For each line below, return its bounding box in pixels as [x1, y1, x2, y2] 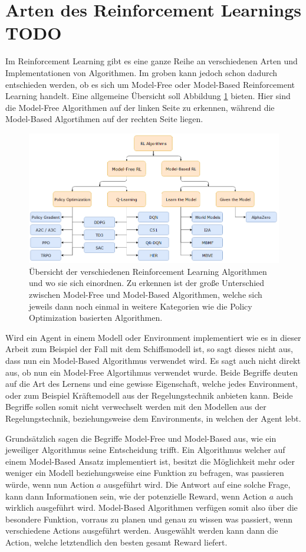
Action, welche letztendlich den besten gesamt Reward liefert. [5, 535, 228, 548]
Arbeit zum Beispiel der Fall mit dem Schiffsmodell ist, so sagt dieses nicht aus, [5, 343, 293, 355]
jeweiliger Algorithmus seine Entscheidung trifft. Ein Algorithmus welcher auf [5, 443, 285, 456]
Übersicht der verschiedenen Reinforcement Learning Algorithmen [29, 265, 267, 277]
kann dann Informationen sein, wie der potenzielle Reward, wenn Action [5, 489, 266, 502]
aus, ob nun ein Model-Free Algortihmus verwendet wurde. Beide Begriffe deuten [5, 366, 298, 378]
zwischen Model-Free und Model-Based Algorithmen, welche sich [29, 288, 262, 301]
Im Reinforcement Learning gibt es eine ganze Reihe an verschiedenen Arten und [5, 55, 298, 67]
